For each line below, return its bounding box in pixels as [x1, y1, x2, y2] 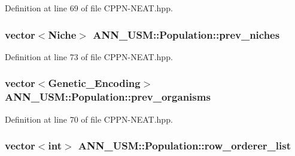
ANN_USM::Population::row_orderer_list [78, 138, 291, 153]
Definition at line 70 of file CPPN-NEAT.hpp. [5, 113, 173, 125]
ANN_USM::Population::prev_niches [93, 27, 280, 42]
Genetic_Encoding [48, 76, 141, 91]
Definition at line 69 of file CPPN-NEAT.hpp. [5, 2, 173, 14]
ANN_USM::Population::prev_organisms [5, 89, 211, 104]
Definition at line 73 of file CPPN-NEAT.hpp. [5, 50, 173, 63]
